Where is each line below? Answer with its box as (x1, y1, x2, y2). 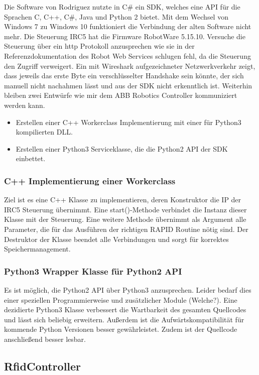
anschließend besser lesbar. (4, 333, 86, 344)
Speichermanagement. (4, 243, 71, 254)
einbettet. (16, 153, 46, 164)
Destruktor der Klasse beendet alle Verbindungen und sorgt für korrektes (4, 233, 229, 244)
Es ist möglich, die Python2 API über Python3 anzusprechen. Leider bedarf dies (4, 284, 251, 295)
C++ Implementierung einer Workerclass (4, 174, 176, 187)
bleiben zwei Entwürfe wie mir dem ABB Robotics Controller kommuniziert (4, 90, 237, 100)
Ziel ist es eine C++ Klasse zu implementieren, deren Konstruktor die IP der (4, 194, 241, 205)
